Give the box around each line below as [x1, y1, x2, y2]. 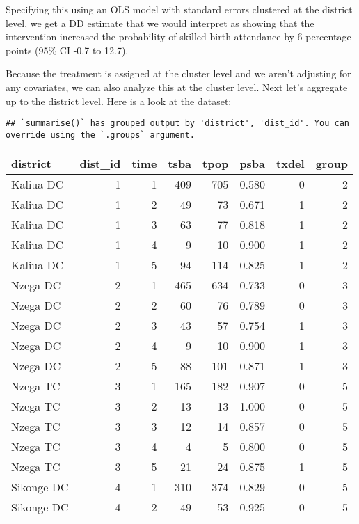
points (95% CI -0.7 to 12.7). [6, 42, 129, 57]
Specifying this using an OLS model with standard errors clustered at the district [6, 2, 353, 16]
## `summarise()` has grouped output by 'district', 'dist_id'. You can [6, 118, 349, 129]
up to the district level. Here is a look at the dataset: [6, 93, 232, 108]
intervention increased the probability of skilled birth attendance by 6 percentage [6, 29, 351, 44]
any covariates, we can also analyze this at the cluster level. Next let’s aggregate [6, 79, 348, 94]
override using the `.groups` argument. [6, 129, 196, 140]
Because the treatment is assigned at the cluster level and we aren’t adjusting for [6, 66, 351, 81]
